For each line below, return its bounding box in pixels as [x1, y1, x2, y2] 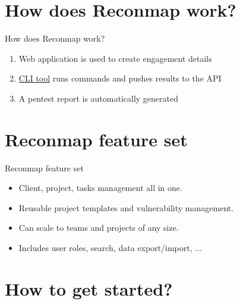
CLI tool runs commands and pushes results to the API [18, 72, 222, 84]
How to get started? [5, 276, 173, 300]
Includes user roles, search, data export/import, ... [18, 242, 202, 253]
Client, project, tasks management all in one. [18, 181, 182, 194]
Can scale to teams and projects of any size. [18, 221, 179, 234]
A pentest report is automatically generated [18, 92, 179, 104]
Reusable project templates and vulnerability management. [18, 201, 234, 214]
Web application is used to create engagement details [18, 52, 212, 64]
